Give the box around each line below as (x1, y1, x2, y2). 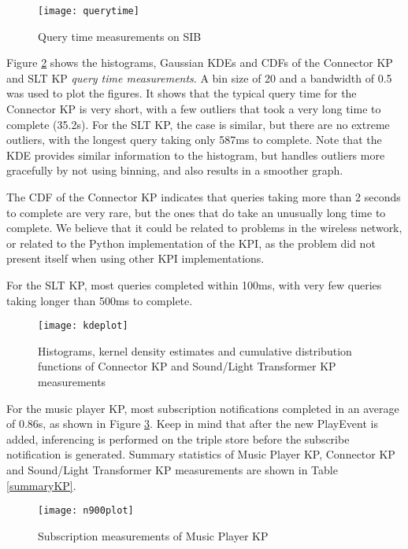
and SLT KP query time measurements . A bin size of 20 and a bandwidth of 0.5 (6, 69, 392, 86)
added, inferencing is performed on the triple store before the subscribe (6, 430, 350, 447)
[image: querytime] (38, 6, 139, 17)
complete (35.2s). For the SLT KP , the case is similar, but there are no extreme (6, 116, 390, 132)
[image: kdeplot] (38, 320, 128, 332)
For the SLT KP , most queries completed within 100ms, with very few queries (6, 276, 382, 293)
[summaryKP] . (6, 477, 76, 493)
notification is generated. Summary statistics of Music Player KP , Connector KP (6, 446, 395, 462)
